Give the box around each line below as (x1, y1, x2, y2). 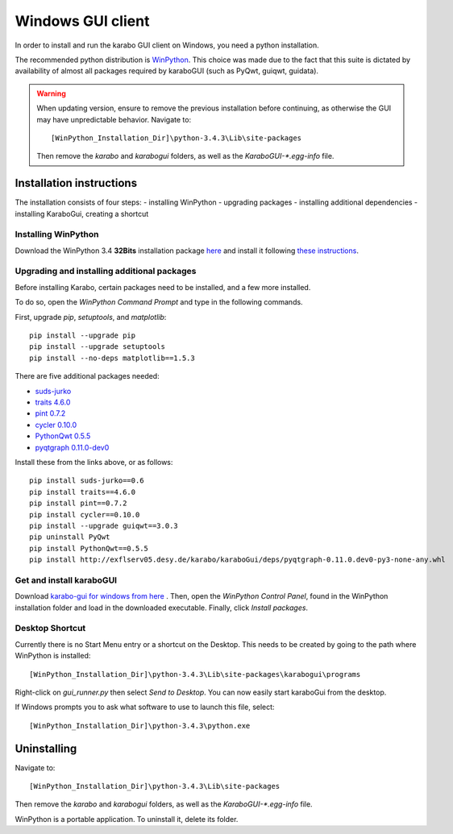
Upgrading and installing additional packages (15, 266, 197, 277)
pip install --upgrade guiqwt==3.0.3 (29, 521, 179, 530)
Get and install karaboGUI (15, 575, 117, 586)
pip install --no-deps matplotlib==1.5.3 (29, 353, 195, 363)
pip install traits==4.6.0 (29, 488, 136, 496)
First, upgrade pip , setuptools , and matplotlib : (15, 312, 167, 322)
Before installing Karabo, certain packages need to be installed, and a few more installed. (15, 282, 311, 292)
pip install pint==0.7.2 (29, 499, 127, 508)
